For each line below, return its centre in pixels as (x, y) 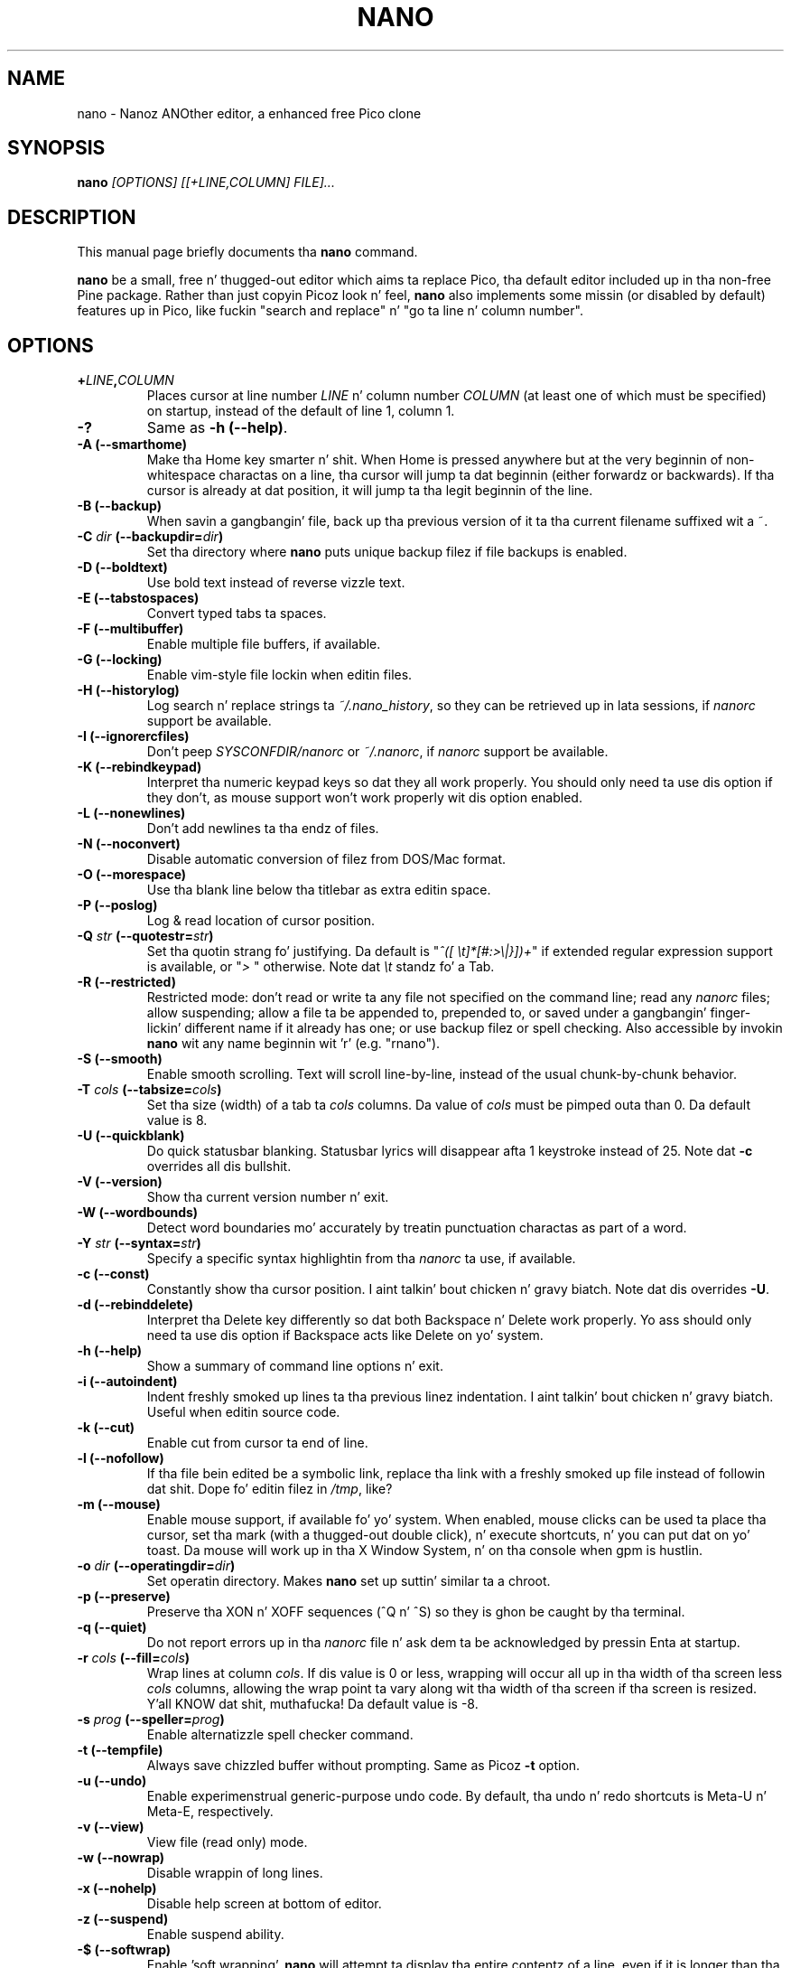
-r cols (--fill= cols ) (134, 1658)
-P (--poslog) (117, 905)
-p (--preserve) (124, 1597)
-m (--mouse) (119, 1504)
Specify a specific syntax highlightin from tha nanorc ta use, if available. (361, 1259)
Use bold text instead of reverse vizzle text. (276, 583)
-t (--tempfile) (120, 1750)
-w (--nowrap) (121, 1858)
